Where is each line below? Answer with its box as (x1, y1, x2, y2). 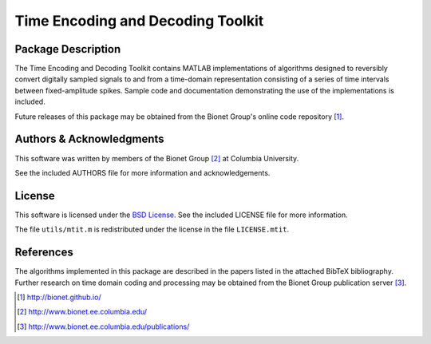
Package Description (14, 42, 121, 56)
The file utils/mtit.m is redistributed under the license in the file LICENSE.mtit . (14, 224, 290, 235)
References (14, 246, 73, 259)
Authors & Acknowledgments (14, 132, 164, 146)
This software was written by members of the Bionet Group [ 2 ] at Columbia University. (14, 153, 299, 163)
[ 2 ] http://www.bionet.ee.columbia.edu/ (17, 307, 148, 317)
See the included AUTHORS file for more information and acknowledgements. (14, 168, 271, 177)
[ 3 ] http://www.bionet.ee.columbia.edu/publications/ (17, 322, 190, 331)
